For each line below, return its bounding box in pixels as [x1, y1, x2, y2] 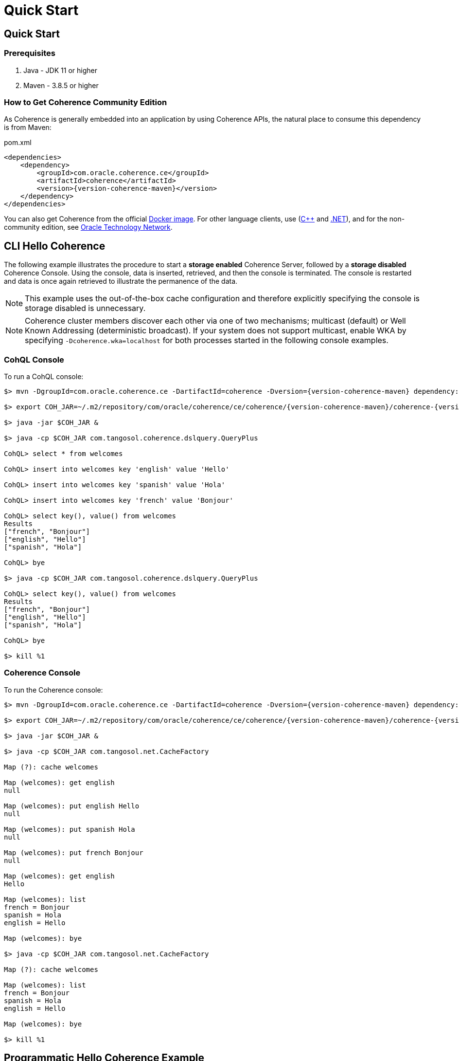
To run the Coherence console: [4, 685, 103, 694]
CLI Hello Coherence [4, 239, 106, 252]
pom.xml [4, 138, 32, 147]
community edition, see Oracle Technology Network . [4, 223, 173, 232]
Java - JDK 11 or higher [23, 66, 97, 74]
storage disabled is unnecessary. [25, 303, 146, 313]
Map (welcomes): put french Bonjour [4, 848, 143, 857]
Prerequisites [4, 48, 55, 58]
